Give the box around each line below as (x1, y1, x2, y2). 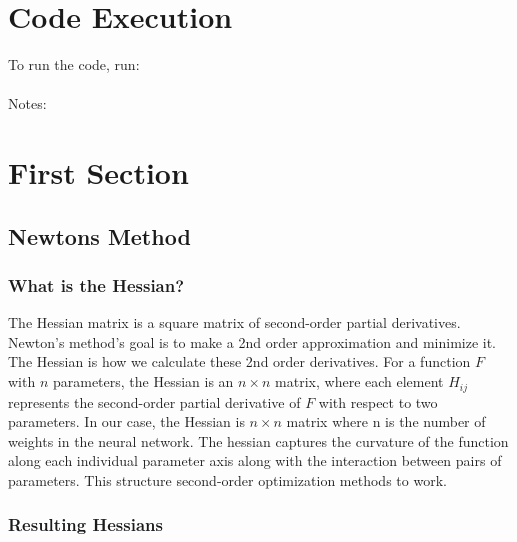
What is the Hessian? (8, 272, 185, 297)
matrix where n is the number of (286, 411, 486, 432)
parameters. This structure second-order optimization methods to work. (8, 469, 447, 490)
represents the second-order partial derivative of (8, 391, 301, 412)
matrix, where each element (275, 371, 444, 392)
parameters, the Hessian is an (52, 371, 234, 392)
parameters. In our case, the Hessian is (8, 411, 245, 432)
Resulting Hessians (8, 512, 163, 537)
